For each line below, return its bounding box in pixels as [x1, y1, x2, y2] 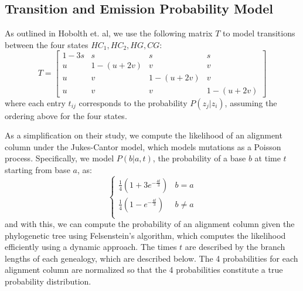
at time [254, 152, 281, 164]
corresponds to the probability [79, 96, 188, 109]
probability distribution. [5, 275, 91, 287]
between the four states [5, 38, 88, 50]
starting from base [5, 163, 70, 175]
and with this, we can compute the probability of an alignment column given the [5, 218, 295, 230]
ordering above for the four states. [5, 109, 127, 121]
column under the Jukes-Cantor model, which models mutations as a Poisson [5, 140, 281, 153]
